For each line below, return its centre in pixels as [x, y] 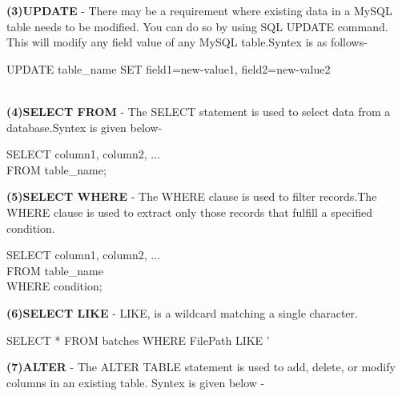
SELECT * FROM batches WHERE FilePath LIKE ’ [138, 340]
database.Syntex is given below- [84, 127]
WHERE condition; [54, 286]
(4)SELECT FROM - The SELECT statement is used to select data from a [199, 111]
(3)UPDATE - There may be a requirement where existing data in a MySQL [199, 10]
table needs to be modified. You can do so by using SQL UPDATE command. [197, 26]
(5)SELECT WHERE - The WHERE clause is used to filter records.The [192, 196]
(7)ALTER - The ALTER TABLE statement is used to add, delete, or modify [201, 367]
